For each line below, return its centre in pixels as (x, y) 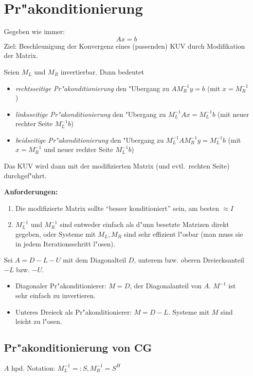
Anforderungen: (31, 192)
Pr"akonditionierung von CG (78, 348)
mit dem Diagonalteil (95, 260)
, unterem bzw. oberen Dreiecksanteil (189, 260)
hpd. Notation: (33, 367)
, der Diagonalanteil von (166, 286)
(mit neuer (233, 114)
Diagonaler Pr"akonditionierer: (61, 286)
